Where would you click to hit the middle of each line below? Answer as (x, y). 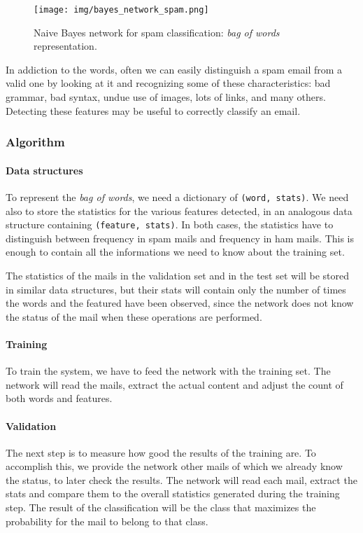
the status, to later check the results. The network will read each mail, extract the (181, 479)
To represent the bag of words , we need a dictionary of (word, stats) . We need (177, 196)
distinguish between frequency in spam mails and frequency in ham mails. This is (180, 238)
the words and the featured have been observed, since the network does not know (180, 303)
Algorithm (35, 142)
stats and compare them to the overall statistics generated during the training (173, 493)
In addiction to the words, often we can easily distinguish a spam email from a (174, 69)
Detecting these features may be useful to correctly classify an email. (153, 110)
